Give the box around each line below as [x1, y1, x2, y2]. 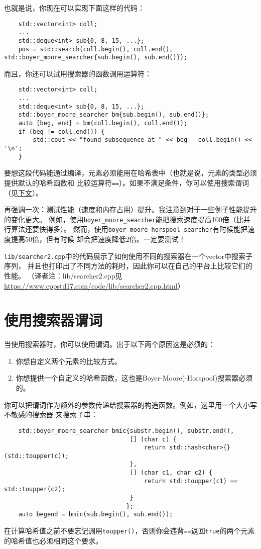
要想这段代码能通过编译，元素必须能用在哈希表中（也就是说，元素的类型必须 [4, 167, 257, 178]
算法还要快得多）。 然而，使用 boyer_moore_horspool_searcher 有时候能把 [11, 224, 248, 234]
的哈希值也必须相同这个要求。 [4, 535, 102, 545]
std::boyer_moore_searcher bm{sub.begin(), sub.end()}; [18, 111, 209, 119]
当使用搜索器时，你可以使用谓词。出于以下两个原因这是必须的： [4, 339, 215, 349]
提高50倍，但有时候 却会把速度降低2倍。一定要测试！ [11, 234, 186, 244]
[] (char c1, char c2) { [129, 469, 213, 477]
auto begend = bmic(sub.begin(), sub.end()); [18, 511, 173, 518]
